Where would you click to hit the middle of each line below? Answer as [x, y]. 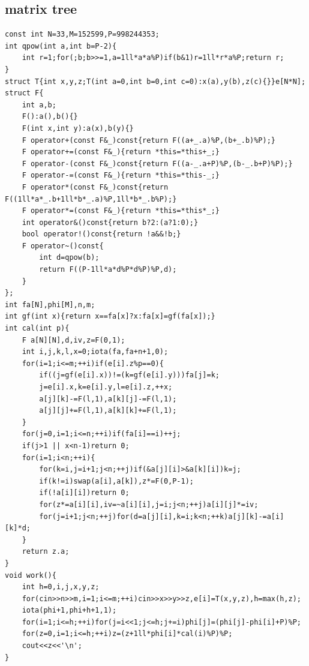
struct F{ [24, 93]
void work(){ [31, 575]
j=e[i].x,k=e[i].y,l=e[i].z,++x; [106, 387]
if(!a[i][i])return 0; [84, 493]
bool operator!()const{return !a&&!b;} [101, 234]
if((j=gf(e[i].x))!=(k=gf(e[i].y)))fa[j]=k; [129, 375]
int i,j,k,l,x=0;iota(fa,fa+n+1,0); [95, 352]
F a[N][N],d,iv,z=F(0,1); [73, 340]
